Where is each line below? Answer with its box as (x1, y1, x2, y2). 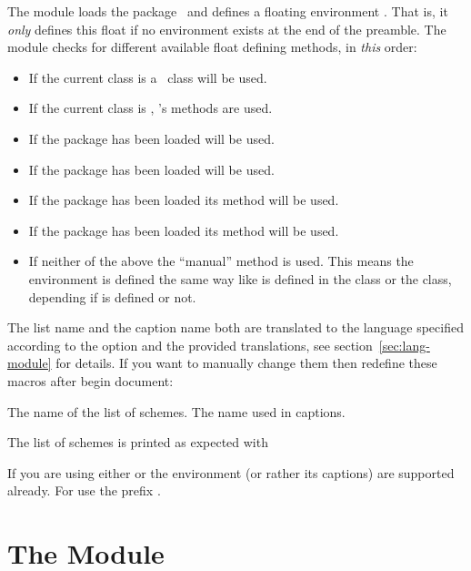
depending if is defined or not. (28, 287, 196, 306)
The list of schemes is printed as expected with (7, 433, 268, 452)
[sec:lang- (378, 335, 430, 354)
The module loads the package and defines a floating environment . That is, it (7, 2, 448, 20)
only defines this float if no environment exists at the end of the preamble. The (7, 19, 446, 38)
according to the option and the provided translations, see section (7, 335, 373, 354)
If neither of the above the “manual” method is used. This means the (28, 251, 414, 270)
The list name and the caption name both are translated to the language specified (7, 318, 464, 337)
